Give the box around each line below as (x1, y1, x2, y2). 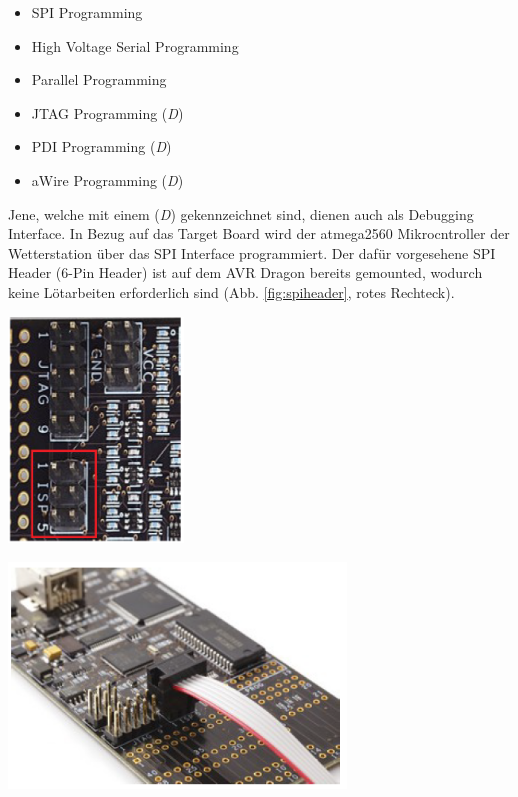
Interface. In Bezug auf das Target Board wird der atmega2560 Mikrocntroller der (8, 223, 510, 244)
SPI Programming (31, 2, 143, 22)
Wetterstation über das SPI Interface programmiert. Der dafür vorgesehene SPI (8, 242, 496, 263)
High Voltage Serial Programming (31, 35, 239, 56)
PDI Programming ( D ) (31, 136, 172, 157)
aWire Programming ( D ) (31, 169, 184, 190)
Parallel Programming (31, 69, 167, 90)
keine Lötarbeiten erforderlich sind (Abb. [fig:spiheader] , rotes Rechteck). (8, 281, 455, 302)
